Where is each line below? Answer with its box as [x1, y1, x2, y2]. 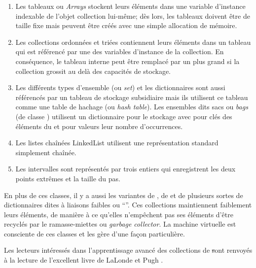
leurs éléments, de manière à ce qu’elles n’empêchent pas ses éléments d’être [4, 209, 233, 219]
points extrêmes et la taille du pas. [15, 173, 120, 183]
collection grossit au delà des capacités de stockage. [15, 66, 171, 76]
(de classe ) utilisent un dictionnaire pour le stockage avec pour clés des [15, 111, 232, 121]
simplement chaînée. [15, 147, 76, 157]
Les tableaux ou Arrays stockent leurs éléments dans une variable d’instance [15, 1, 246, 11]
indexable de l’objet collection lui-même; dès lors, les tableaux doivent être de [15, 10, 250, 21]
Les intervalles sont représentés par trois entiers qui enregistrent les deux [15, 164, 236, 174]
